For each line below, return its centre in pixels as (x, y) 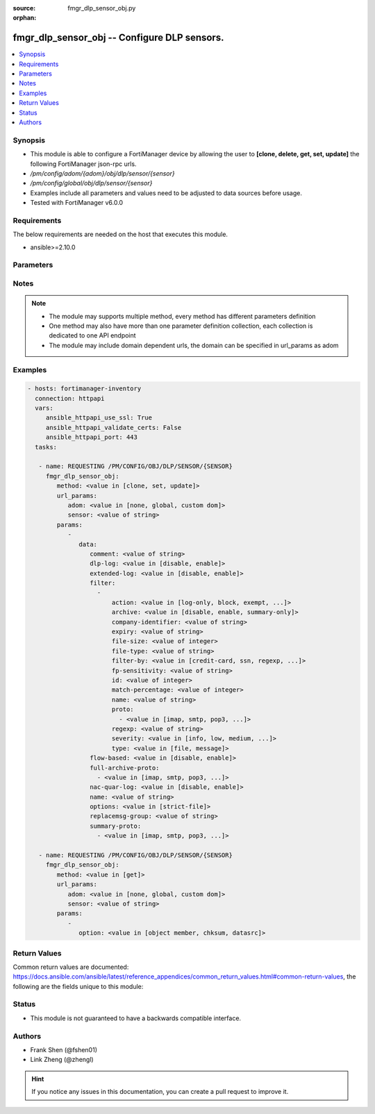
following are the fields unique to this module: (78, 986)
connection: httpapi (70, 398)
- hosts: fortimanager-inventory (84, 389)
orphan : (25, 18)
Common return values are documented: (71, 967)
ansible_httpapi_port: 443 (92, 437)
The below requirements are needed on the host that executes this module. (120, 234)
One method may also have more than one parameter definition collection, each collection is (181, 326)
